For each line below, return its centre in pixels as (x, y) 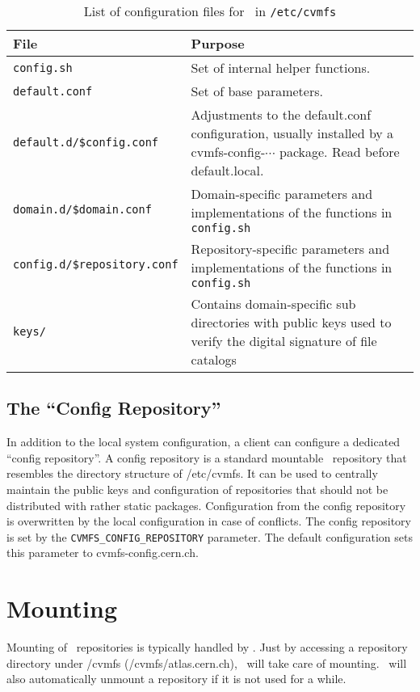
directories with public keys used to (291, 322)
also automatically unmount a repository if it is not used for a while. (176, 679)
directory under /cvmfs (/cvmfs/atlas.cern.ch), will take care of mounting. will (207, 662)
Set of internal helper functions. (281, 68)
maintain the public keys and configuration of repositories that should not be (197, 489)
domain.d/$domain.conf (82, 209)
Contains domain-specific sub (273, 304)
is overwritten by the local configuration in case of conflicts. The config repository (209, 521)
